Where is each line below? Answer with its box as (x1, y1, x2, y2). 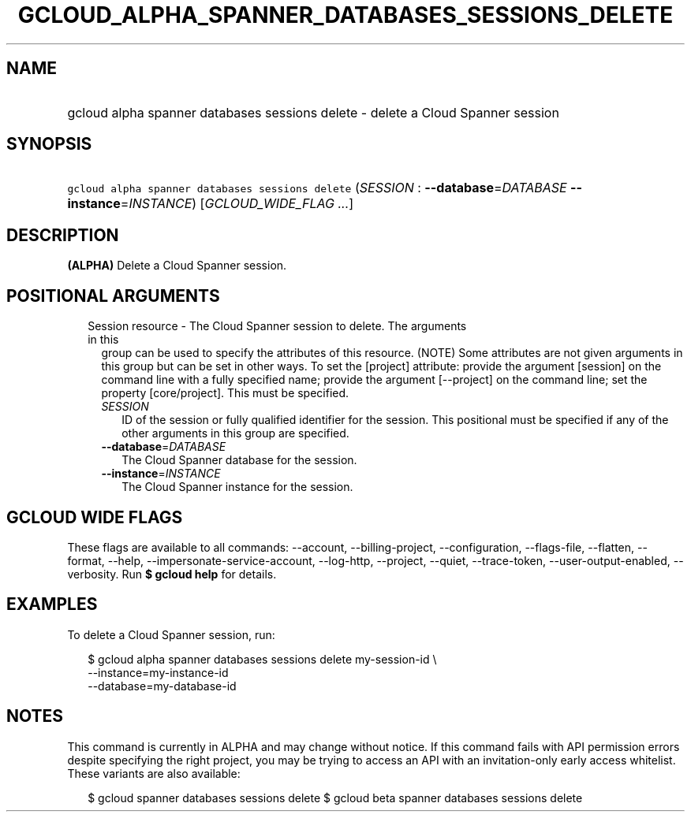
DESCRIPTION (6, 225, 119, 245)
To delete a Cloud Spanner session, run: (67, 627, 275, 641)
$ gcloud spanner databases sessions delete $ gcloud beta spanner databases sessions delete (88, 790, 583, 805)
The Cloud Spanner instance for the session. (121, 480, 353, 494)
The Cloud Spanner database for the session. (121, 453, 357, 467)
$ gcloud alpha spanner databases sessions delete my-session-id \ (88, 652, 437, 666)
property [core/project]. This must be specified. (101, 386, 349, 400)
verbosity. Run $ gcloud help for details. (67, 567, 277, 581)
